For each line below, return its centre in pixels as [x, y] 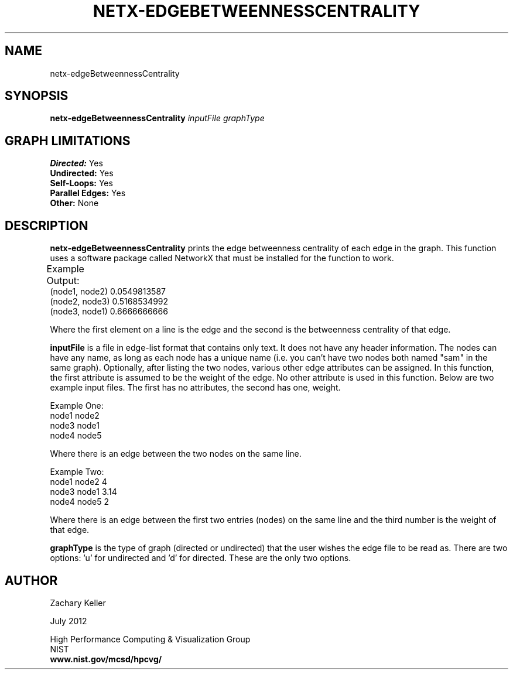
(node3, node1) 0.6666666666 [109, 312]
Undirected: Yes [82, 173]
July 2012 [69, 621]
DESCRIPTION [47, 225]
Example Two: [77, 472]
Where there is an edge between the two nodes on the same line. [176, 454]
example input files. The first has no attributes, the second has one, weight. [195, 388]
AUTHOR [31, 580]
